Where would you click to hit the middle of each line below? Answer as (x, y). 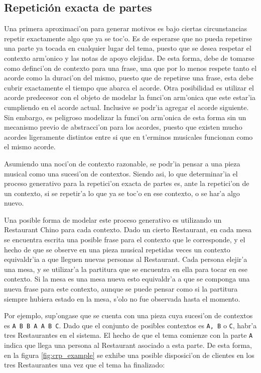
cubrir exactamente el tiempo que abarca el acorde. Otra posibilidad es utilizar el (129, 87)
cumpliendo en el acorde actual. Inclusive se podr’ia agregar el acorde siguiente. (126, 107)
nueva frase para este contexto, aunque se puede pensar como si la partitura (121, 289)
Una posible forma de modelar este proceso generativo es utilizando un (113, 219)
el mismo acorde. (30, 147)
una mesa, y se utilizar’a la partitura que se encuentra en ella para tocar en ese (126, 269)
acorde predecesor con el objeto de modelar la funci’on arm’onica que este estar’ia (130, 97)
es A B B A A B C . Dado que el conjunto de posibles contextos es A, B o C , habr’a (130, 325)
